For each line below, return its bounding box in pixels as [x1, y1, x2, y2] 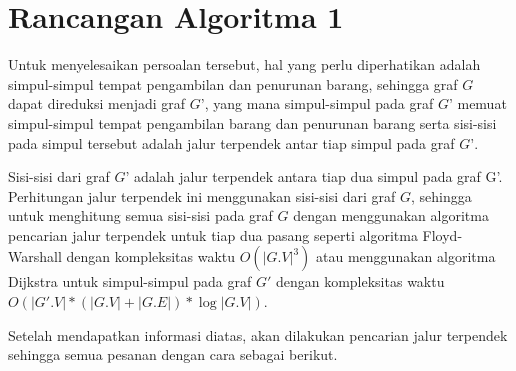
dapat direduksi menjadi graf [8, 93, 186, 114]
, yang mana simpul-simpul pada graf [204, 93, 434, 114]
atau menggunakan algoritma [316, 246, 496, 267]
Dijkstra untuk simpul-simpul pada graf [8, 271, 252, 292]
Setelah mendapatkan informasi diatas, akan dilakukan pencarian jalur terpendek [8, 324, 508, 345]
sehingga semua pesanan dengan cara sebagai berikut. [8, 344, 338, 365]
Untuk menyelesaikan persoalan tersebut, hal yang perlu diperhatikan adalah [8, 54, 481, 75]
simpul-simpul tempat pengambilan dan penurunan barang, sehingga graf [8, 73, 458, 94]
